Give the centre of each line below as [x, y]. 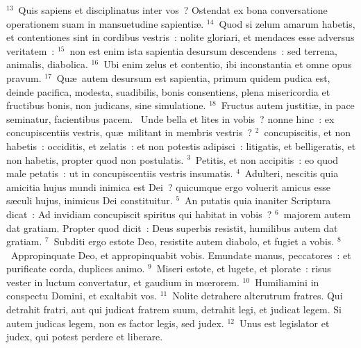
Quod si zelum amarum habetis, [287, 23]
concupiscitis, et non [308, 132]
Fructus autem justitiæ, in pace [288, 105]
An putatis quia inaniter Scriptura [258, 200]
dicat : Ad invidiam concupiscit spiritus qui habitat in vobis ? [139, 214]
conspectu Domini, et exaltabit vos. [82, 296]
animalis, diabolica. [47, 64]
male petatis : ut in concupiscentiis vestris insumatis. [120, 173]
